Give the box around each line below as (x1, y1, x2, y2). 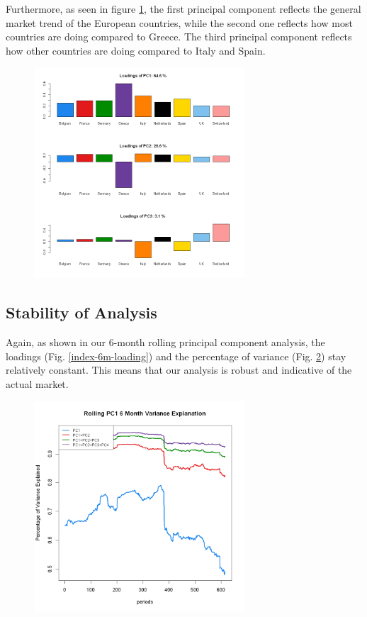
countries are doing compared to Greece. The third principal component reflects (6, 29, 352, 44)
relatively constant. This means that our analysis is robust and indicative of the (6, 362, 352, 377)
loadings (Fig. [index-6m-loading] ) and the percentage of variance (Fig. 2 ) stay (6, 348, 346, 363)
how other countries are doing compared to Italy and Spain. (6, 43, 266, 57)
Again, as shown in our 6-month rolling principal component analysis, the (6, 334, 325, 349)
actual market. (6, 376, 69, 391)
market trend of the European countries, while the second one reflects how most (6, 15, 353, 30)
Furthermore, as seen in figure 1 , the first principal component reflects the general (6, 1, 361, 16)
